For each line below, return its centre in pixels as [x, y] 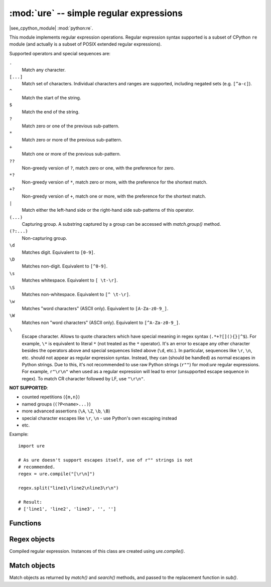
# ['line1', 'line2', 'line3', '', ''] [67, 509]
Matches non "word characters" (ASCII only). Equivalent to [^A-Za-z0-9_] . [101, 322]
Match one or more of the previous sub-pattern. [71, 154]
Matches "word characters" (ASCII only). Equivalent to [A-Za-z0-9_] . [95, 308]
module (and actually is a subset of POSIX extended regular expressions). [86, 44]
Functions [25, 524]
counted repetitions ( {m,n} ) [51, 397]
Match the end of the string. [51, 112]
